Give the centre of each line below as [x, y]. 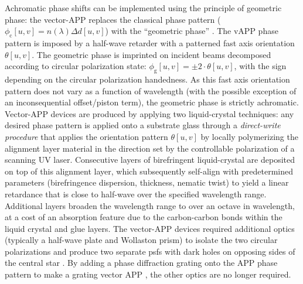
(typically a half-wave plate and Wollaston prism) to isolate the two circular [141, 240]
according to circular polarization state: [76, 66]
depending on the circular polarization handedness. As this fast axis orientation [147, 79]
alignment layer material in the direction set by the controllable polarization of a [150, 148]
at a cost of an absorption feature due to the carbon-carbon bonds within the [144, 217]
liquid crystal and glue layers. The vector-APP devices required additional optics [150, 228]
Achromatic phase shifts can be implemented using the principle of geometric [143, 8]
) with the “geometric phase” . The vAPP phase [192, 31]
